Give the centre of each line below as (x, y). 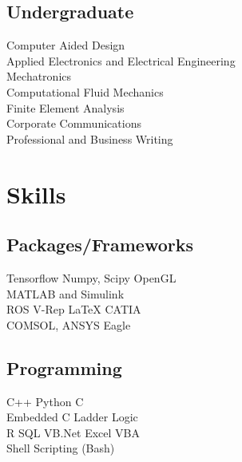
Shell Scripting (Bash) (61, 448)
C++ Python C (45, 401)
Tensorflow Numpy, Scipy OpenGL (91, 277)
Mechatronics (39, 76)
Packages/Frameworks (100, 245)
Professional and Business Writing (90, 138)
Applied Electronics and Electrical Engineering (121, 60)
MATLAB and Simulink (65, 293)
